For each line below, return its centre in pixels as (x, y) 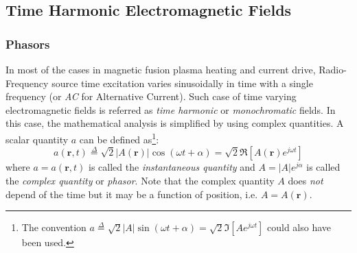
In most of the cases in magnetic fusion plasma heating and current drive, (161, 69)
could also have (299, 227)
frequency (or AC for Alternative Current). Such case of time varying (151, 96)
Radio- (333, 69)
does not (306, 181)
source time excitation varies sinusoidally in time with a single (182, 83)
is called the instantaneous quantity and (172, 167)
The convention (54, 227)
